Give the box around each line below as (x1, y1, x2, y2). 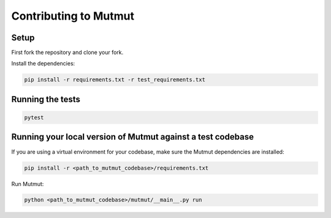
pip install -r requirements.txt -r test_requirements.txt (24, 77, 205, 83)
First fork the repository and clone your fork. (11, 49, 124, 56)
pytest (24, 114, 44, 121)
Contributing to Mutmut (11, 9, 135, 23)
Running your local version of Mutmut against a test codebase (11, 132, 254, 142)
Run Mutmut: (11, 180, 44, 187)
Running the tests (11, 94, 81, 104)
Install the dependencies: (11, 60, 75, 67)
